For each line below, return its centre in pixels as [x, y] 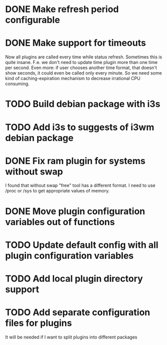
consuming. [17, 84]
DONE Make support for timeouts [76, 43]
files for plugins [39, 323]
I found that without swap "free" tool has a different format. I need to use [80, 185]
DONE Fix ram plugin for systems [75, 161]
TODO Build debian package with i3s [83, 104]
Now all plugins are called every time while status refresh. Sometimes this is [84, 57]
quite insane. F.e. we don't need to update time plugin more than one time [81, 62]
